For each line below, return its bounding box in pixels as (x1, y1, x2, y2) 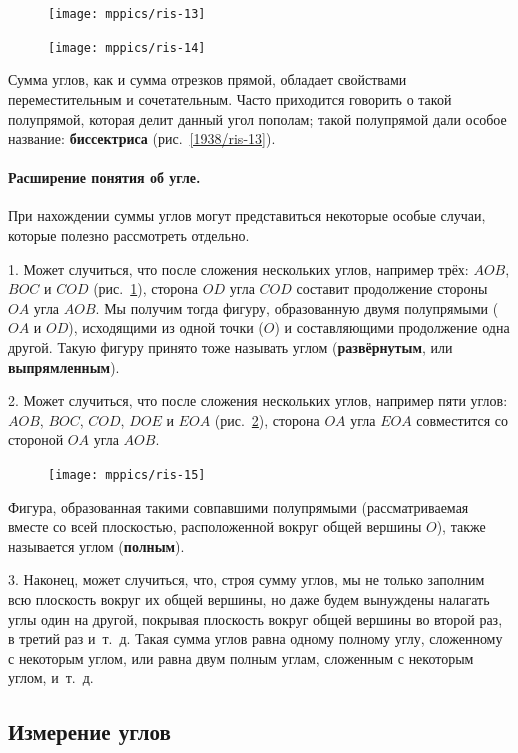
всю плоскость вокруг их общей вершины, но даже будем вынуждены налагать (8, 589, 490, 610)
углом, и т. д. (8, 667, 94, 688)
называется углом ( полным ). (8, 535, 185, 556)
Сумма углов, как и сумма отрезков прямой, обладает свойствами (8, 69, 407, 90)
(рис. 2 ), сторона (214, 409, 320, 430)
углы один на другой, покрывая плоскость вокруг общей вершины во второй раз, (8, 608, 503, 629)
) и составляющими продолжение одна (274, 317, 510, 338)
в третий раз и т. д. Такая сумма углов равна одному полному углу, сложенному (8, 628, 503, 649)
